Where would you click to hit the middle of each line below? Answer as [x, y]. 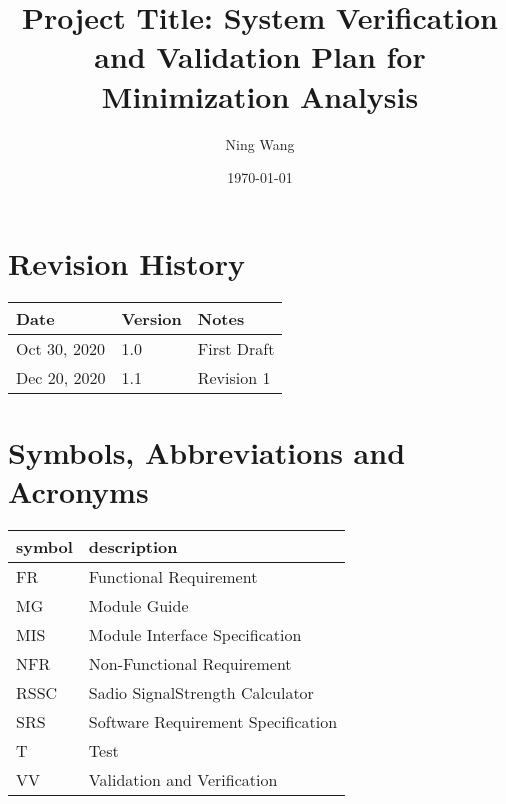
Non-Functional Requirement [190, 663]
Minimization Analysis [260, 95]
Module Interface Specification [195, 634]
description [133, 546]
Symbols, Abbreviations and [207, 451]
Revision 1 [234, 377]
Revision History [126, 262]
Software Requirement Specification [213, 721]
